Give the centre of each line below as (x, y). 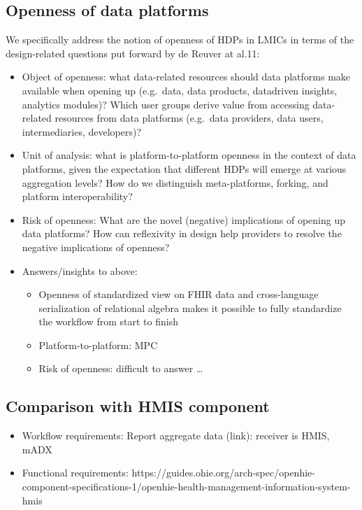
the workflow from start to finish (108, 321)
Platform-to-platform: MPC (98, 345)
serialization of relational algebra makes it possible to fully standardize (190, 307)
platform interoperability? (77, 196)
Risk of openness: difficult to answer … (121, 368)
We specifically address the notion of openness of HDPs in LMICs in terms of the (180, 40)
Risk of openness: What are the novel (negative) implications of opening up (183, 219)
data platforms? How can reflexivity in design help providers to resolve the (182, 233)
